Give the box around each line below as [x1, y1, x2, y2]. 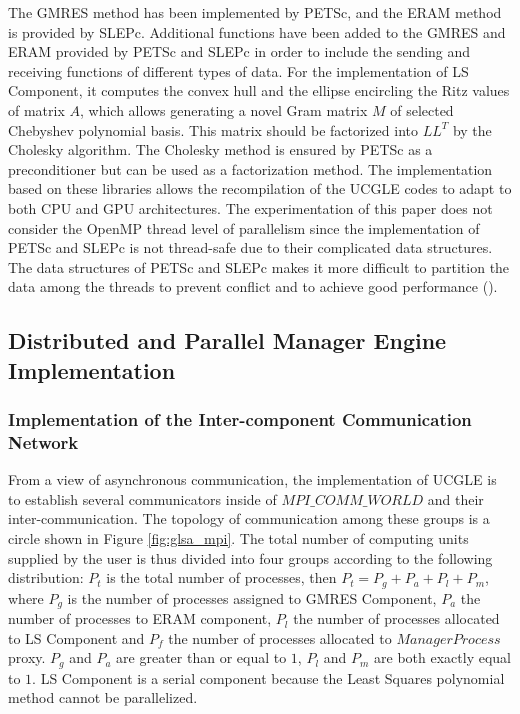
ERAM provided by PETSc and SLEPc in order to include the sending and [8, 41, 471, 62]
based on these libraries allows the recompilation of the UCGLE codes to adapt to [8, 178, 512, 199]
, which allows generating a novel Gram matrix [80, 99, 368, 120]
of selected [390, 99, 454, 120]
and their [427, 488, 484, 509]
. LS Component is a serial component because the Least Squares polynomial [32, 667, 505, 688]
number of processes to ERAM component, [8, 608, 272, 629]
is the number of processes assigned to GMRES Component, [67, 587, 437, 608]
